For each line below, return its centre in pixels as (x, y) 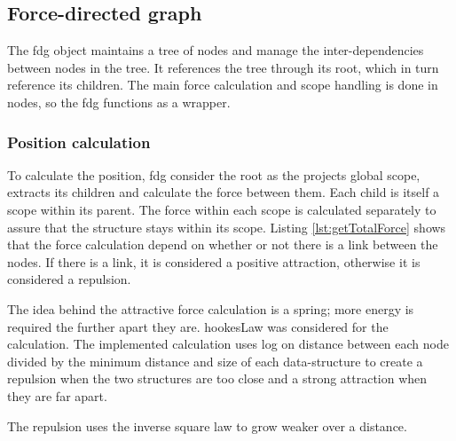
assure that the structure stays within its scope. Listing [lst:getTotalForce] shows (227, 227)
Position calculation (79, 142)
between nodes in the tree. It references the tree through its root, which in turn (223, 67)
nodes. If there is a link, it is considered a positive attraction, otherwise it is (214, 261)
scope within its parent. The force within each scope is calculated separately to (222, 209)
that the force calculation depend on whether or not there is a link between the (223, 244)
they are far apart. (57, 395)
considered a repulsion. (69, 279)
